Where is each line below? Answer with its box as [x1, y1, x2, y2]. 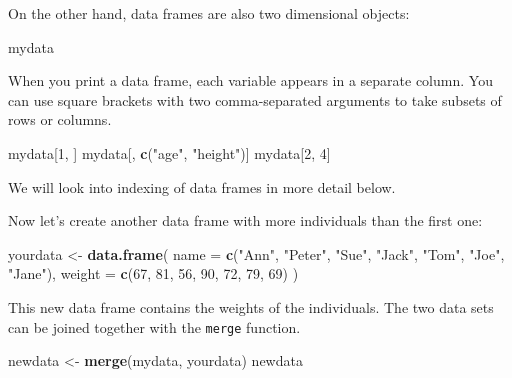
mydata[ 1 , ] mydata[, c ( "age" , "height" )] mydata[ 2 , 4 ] [8, 142, 331, 163]
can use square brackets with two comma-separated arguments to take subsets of [8, 89, 502, 110]
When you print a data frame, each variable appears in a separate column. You [8, 70, 493, 91]
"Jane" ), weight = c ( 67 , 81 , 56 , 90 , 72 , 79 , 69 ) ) [8, 263, 299, 284]
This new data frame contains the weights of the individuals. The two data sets [8, 296, 494, 317]
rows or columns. [8, 109, 112, 130]
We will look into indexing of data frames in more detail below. [8, 176, 396, 197]
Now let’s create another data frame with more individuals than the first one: [8, 210, 483, 231]
